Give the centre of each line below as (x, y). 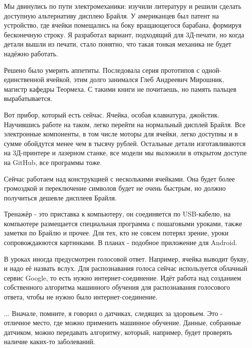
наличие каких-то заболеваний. (50, 341)
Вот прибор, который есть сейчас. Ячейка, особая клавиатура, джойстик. (112, 114)
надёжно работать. (31, 53)
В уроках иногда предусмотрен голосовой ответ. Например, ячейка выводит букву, (126, 258)
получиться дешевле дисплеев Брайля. (60, 197)
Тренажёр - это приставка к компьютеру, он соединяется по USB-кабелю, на (117, 214)
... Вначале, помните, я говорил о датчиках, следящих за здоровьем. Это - (113, 313)
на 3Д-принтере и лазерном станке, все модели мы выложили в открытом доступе (126, 153)
